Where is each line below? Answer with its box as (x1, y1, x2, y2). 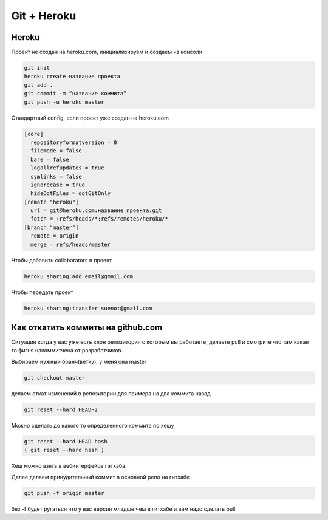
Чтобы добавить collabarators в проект (11, 256, 112, 264)
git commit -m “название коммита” (24, 90, 127, 97)
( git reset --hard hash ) (24, 446, 104, 454)
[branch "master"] (24, 224, 79, 231)
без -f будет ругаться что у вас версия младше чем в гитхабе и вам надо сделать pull (11, 505, 236, 513)
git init (24, 64, 50, 72)
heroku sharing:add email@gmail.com (24, 273, 134, 279)
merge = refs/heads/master (30, 241, 111, 248)
